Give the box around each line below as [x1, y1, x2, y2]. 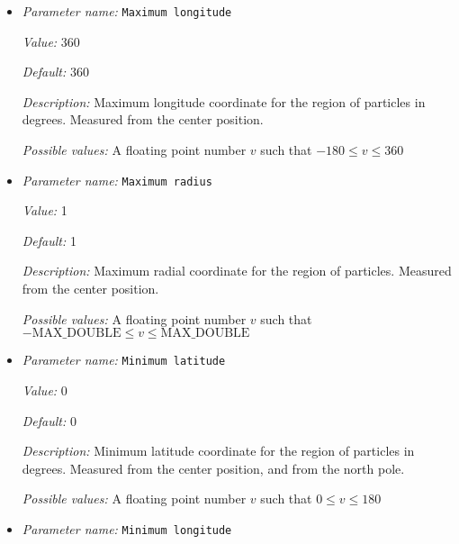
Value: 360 [22, 32, 80, 50]
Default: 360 [22, 62, 89, 81]
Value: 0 [22, 380, 67, 399]
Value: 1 [22, 201, 67, 220]
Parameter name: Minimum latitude [22, 350, 226, 369]
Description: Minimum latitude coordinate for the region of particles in [22, 441, 415, 460]
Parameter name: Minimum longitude [22, 519, 232, 538]
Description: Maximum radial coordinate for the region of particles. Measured [22, 261, 452, 280]
